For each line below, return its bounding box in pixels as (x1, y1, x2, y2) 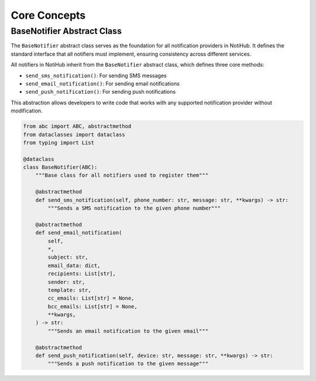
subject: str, (47, 254, 88, 260)
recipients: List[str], (47, 270, 116, 277)
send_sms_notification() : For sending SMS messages (25, 72, 167, 79)
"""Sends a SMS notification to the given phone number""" (47, 205, 221, 212)
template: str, (47, 287, 92, 293)
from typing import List (23, 139, 95, 146)
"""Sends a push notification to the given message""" (47, 361, 209, 367)
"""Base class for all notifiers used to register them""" (35, 172, 209, 179)
